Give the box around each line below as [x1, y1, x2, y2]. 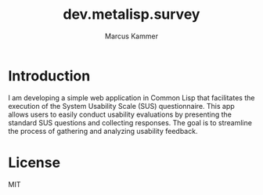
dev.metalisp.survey [63, 5, 200, 23]
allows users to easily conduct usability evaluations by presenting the [8, 110, 232, 119]
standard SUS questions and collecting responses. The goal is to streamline [8, 117, 253, 127]
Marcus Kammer [104, 31, 159, 41]
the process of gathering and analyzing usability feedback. [8, 126, 198, 135]
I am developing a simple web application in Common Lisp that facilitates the [8, 92, 255, 103]
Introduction [8, 67, 91, 85]
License [8, 153, 61, 172]
